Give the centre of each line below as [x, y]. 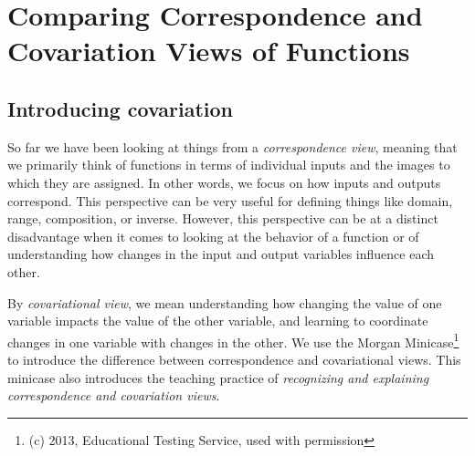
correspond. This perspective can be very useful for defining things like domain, [230, 200]
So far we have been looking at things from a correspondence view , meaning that [232, 146]
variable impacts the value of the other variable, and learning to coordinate [218, 321]
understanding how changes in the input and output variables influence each [221, 254]
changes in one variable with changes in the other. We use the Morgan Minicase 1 [233, 340]
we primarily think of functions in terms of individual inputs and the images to [229, 165]
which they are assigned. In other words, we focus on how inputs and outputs [224, 182]
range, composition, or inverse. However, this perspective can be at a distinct [223, 218]
